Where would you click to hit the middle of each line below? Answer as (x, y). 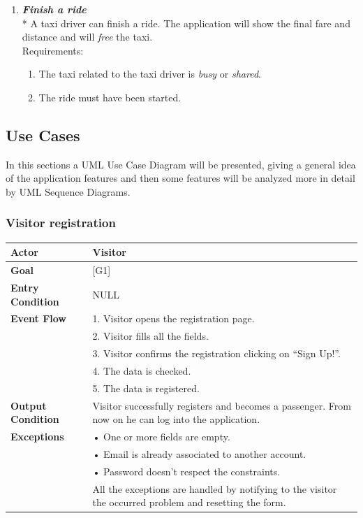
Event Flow (38, 318)
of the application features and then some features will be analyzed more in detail (180, 178)
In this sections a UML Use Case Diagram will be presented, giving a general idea (181, 164)
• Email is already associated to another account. (199, 453)
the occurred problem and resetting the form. (189, 502)
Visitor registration (61, 223)
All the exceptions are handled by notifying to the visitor (215, 488)
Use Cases (43, 135)
